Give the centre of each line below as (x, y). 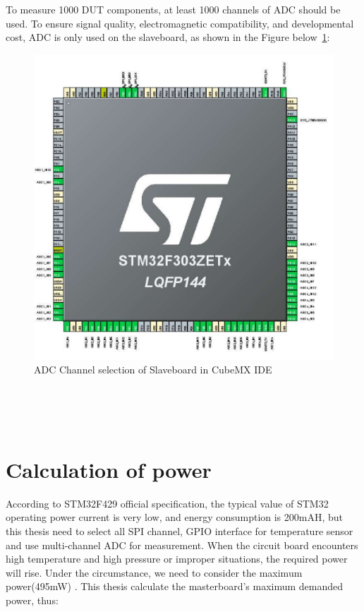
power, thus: (32, 600)
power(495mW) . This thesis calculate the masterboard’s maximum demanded (175, 586)
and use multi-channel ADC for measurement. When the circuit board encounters (182, 545)
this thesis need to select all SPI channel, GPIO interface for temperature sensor (180, 530)
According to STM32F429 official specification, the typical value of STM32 (167, 503)
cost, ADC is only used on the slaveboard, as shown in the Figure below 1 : (168, 37)
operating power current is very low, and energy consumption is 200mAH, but (175, 517)
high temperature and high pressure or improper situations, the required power (177, 559)
